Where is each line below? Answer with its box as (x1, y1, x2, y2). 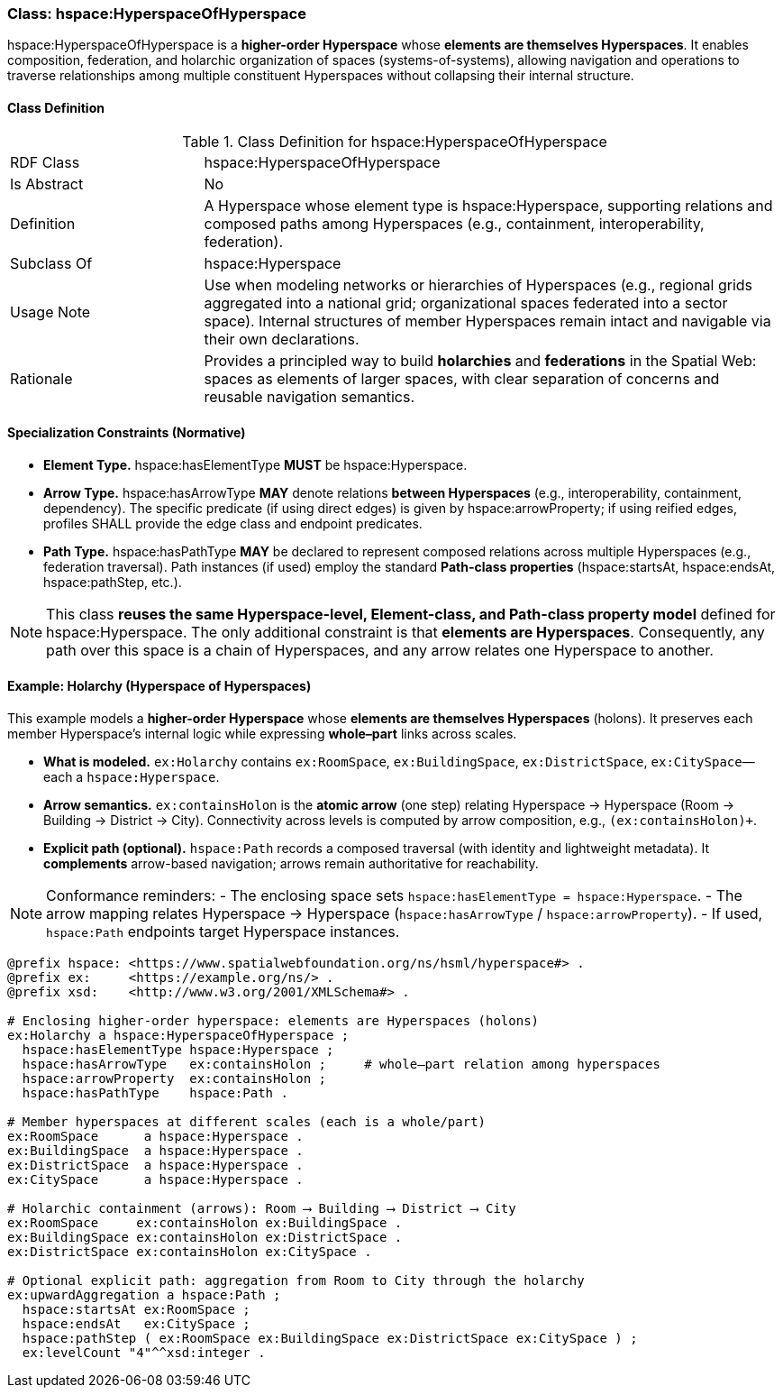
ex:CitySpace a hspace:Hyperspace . (7, 1172, 304, 1188)
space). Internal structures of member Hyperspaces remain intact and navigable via (204, 311, 771, 330)
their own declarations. (204, 329, 360, 348)
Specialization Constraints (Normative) (7, 425, 246, 441)
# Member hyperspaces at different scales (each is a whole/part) (7, 1115, 487, 1130)
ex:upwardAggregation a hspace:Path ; (7, 1288, 281, 1303)
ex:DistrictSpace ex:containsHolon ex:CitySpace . (7, 1244, 372, 1260)
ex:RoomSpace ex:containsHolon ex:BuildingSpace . (7, 1216, 403, 1231)
